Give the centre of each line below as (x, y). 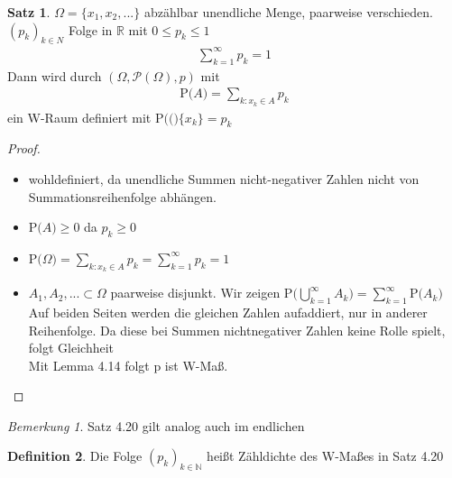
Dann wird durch (55, 75)
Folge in (90, 29)
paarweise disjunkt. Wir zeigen (195, 293)
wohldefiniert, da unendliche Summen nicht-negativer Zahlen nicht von (224, 178)
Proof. (24, 148)
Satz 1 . (29, 12)
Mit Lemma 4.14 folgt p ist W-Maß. (128, 365)
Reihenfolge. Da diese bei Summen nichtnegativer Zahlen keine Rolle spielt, (237, 330)
